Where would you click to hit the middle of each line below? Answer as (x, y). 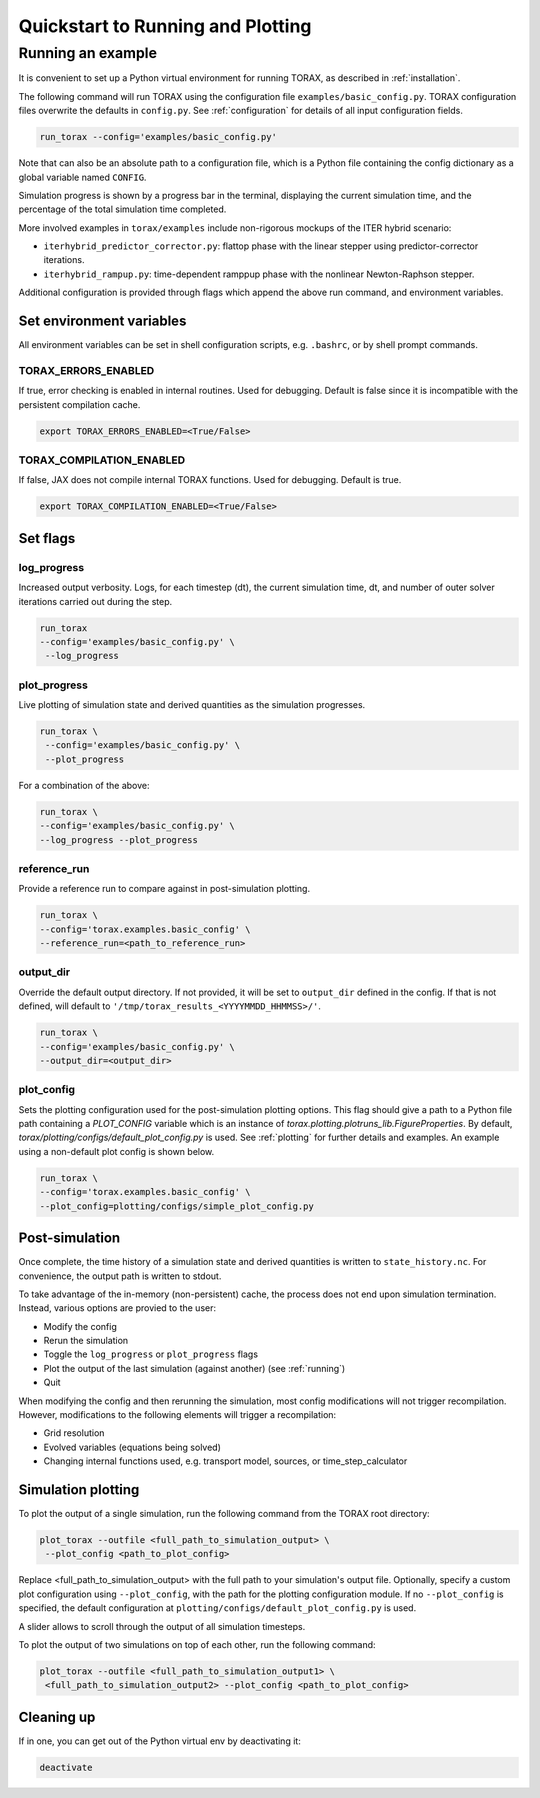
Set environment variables (102, 321)
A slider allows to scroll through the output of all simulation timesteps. (162, 1626)
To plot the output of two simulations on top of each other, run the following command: (197, 1645)
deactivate (66, 1767)
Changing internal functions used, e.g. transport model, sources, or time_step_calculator (225, 1461)
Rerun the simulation (86, 1341)
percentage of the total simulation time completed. (122, 209)
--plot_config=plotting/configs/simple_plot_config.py (176, 1206)
